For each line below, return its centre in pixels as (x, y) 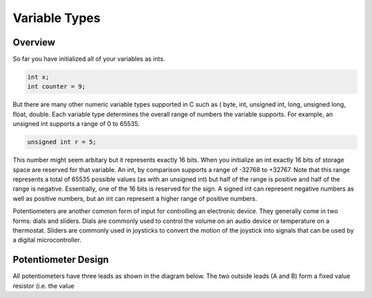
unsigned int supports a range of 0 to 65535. (76, 124)
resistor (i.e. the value (44, 286)
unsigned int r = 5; (62, 142)
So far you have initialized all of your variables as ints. (89, 59)
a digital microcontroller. (47, 240)
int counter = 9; (56, 87)
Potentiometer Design (61, 260)
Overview (34, 42)
